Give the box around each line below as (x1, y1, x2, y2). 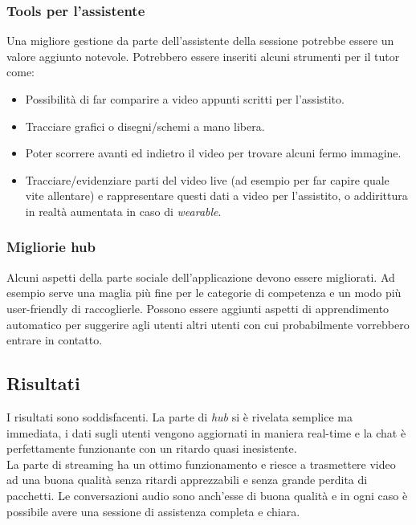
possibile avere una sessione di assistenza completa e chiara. (6, 503, 300, 519)
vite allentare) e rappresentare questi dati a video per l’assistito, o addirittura (25, 187, 408, 204)
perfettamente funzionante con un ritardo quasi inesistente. (6, 440, 297, 457)
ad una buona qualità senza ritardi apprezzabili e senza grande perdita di (6, 471, 368, 488)
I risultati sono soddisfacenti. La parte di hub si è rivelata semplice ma (6, 408, 353, 425)
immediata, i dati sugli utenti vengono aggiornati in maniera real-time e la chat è (6, 424, 406, 441)
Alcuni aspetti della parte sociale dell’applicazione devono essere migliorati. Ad (6, 268, 395, 285)
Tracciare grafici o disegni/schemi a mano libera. (25, 117, 265, 134)
